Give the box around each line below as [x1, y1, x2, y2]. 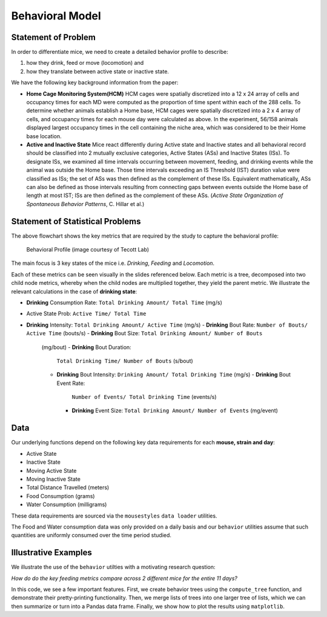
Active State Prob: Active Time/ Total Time [26, 310, 147, 318]
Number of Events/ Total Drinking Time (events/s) [71, 393, 217, 401]
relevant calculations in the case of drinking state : [11, 288, 137, 295]
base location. [26, 132, 62, 139]
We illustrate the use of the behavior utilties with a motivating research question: [11, 564, 216, 571]
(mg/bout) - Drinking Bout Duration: [41, 343, 131, 351]
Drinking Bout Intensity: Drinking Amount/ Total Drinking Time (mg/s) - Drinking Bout [56, 371, 291, 378]
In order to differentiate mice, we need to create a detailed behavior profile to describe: [11, 48, 228, 56]
